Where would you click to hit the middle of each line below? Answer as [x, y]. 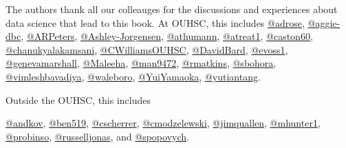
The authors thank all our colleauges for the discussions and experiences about [172, 9]
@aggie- [324, 22]
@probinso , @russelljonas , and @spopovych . [97, 136]
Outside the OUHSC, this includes [78, 99]
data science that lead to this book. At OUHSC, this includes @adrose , [155, 22]
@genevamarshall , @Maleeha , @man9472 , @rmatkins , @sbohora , [141, 63]
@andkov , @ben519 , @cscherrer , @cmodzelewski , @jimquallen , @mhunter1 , [163, 123]
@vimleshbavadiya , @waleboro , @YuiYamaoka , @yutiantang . [133, 76]
